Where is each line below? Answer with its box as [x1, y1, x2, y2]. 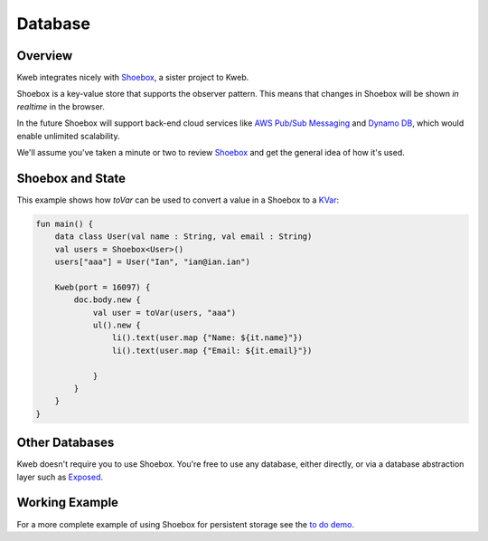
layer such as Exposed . [16, 471, 104, 482]
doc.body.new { [73, 295, 142, 305]
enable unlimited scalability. [16, 130, 120, 141]
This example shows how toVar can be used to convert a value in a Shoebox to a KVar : [16, 195, 340, 205]
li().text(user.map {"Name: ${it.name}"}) [111, 333, 303, 343]
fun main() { [35, 218, 94, 229]
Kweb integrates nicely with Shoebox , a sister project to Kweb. [16, 72, 249, 83]
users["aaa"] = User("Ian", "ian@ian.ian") [54, 257, 250, 267]
